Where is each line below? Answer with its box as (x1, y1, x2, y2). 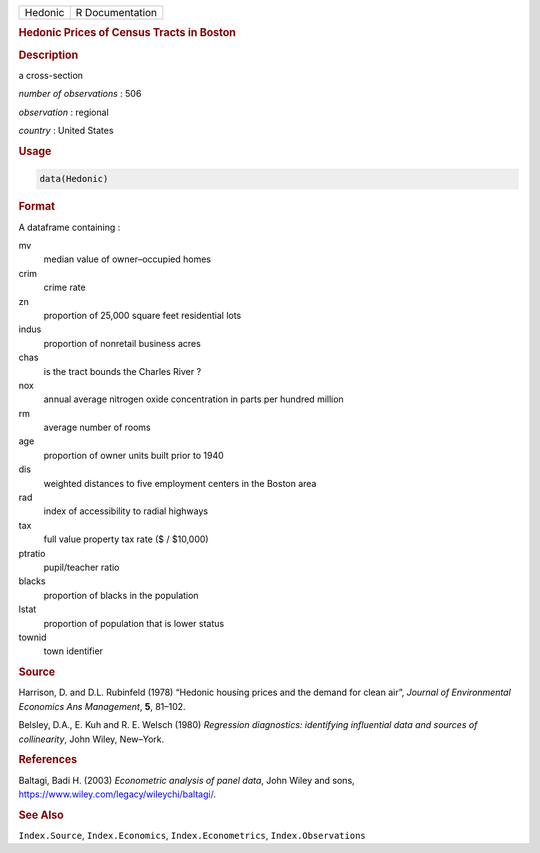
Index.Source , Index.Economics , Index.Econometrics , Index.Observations (18, 830, 366, 842)
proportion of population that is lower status (43, 617, 225, 629)
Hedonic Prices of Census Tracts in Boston (18, 26, 237, 40)
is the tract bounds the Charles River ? (43, 365, 202, 377)
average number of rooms (43, 421, 151, 434)
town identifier (43, 645, 104, 657)
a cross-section (18, 69, 84, 81)
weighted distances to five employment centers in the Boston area (43, 477, 317, 489)
